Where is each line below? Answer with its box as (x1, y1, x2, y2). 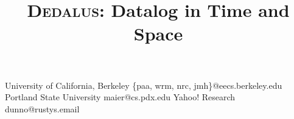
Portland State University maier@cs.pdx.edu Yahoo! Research (5, 91, 236, 103)
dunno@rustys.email (5, 102, 80, 115)
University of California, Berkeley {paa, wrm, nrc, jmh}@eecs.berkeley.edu (5, 79, 282, 91)
